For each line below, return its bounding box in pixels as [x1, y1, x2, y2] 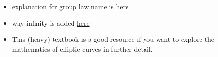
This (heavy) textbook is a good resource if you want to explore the [12, 34, 215, 44]
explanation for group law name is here [12, 1, 129, 11]
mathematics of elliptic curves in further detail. [12, 43, 153, 54]
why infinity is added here [12, 18, 90, 28]
